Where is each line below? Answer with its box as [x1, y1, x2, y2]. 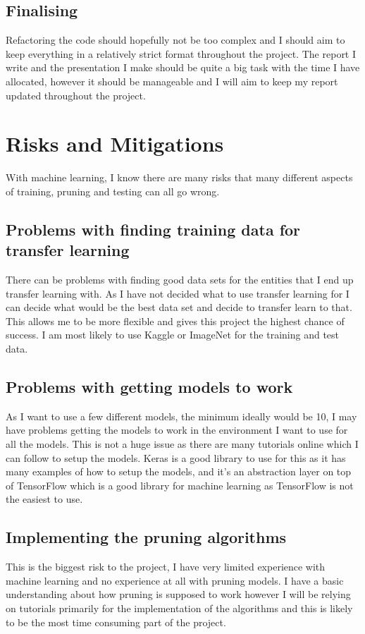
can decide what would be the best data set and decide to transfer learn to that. [6, 300, 352, 315]
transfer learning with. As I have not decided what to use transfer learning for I [6, 286, 349, 300]
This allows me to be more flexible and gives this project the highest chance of [6, 313, 345, 328]
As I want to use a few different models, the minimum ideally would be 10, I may [6, 408, 357, 423]
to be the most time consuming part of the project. [6, 614, 226, 629]
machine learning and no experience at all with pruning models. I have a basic [6, 573, 344, 587]
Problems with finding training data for [6, 218, 301, 240]
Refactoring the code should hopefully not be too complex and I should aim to [6, 32, 345, 47]
